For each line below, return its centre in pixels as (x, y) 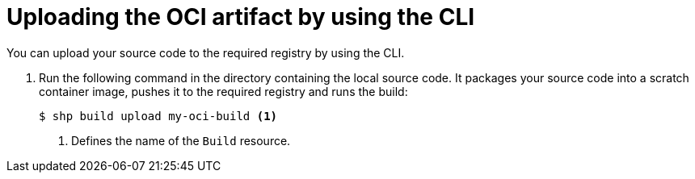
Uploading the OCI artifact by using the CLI (241, 17)
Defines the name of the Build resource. (181, 140)
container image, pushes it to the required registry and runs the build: (223, 91)
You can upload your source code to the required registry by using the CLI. (206, 52)
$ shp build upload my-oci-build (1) (158, 116)
